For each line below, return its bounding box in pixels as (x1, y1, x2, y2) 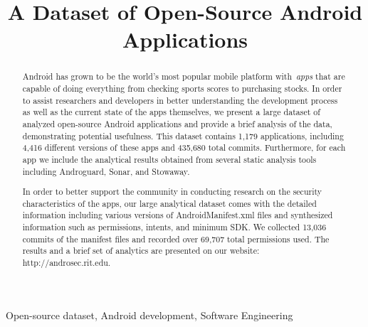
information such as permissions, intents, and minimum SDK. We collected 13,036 (22, 221, 327, 233)
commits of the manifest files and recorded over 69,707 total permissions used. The (22, 232, 330, 245)
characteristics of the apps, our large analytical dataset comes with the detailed (22, 197, 317, 209)
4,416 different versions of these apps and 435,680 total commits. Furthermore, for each (22, 141, 346, 154)
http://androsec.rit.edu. (22, 257, 111, 269)
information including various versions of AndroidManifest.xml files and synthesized (22, 209, 333, 221)
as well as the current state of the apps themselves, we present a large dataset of (22, 106, 320, 118)
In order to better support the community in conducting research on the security (22, 186, 322, 198)
